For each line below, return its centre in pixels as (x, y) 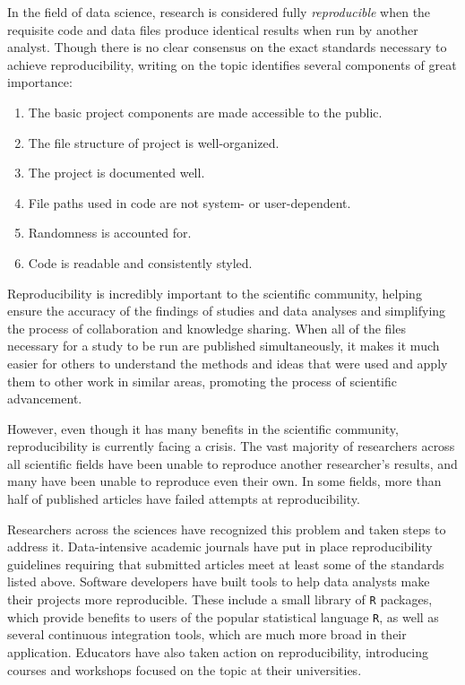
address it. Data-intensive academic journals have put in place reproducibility (220, 546)
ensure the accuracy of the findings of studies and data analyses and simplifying (227, 311)
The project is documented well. (116, 173)
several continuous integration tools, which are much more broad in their (207, 634)
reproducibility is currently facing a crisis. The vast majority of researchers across (231, 446)
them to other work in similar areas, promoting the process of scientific (202, 381)
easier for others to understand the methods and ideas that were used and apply (228, 363)
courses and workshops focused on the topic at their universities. (185, 669)
